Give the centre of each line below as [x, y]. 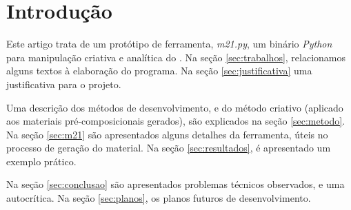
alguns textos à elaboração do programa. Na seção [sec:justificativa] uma [159, 71]
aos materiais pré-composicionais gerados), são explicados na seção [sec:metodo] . [176, 121]
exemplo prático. [41, 161]
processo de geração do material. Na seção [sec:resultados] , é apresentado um [169, 148]
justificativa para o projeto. [64, 84]
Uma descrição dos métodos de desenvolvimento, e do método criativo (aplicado [175, 107]
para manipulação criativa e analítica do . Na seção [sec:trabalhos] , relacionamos [176, 57]
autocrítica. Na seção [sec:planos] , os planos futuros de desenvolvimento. [159, 198]
